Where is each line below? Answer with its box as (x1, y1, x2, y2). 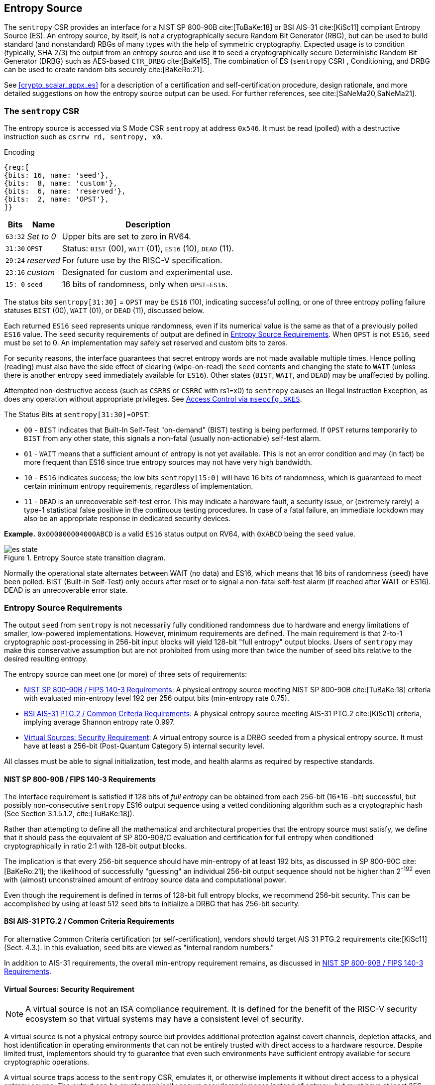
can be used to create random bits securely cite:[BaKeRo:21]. (4, 65, 205, 74)
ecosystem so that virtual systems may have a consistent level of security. (25, 1014, 304, 1024)
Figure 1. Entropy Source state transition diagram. (4, 553, 166, 562)
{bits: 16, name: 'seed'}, (4, 171, 109, 180)
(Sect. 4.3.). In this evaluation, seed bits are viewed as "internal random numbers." (4, 943, 274, 952)
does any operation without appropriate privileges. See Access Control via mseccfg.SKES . (4, 395, 302, 404)
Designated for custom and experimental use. (62, 267, 233, 278)
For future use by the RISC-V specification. (62, 255, 222, 266)
